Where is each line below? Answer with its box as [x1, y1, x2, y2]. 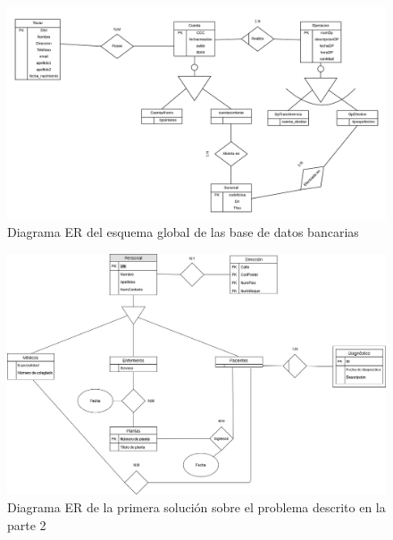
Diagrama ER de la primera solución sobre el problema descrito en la [7, 498, 386, 516]
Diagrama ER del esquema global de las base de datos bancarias [7, 223, 359, 241]
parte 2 [7, 515, 46, 534]
